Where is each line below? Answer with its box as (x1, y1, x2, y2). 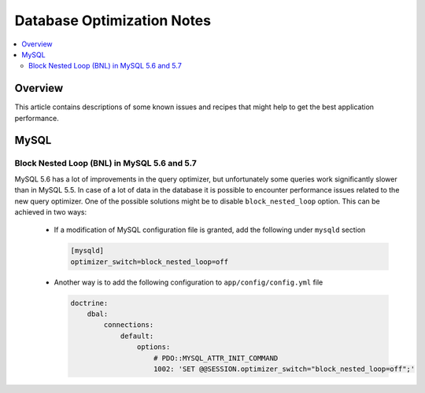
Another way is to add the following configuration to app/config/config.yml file (54, 277, 323, 287)
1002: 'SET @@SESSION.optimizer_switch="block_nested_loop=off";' (153, 365, 416, 373)
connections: (103, 321, 154, 329)
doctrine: (70, 299, 109, 307)
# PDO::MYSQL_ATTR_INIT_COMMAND (153, 354, 279, 362)
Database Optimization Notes (14, 12, 212, 29)
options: (136, 343, 171, 351)
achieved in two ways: (14, 207, 87, 216)
